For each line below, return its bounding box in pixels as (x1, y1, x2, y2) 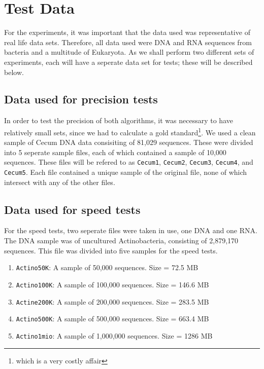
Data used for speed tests (4, 201, 141, 217)
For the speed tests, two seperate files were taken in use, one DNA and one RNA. (4, 225, 257, 236)
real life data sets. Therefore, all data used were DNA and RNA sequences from (4, 36, 252, 47)
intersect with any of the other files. (4, 176, 115, 187)
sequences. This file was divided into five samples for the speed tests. (4, 245, 218, 255)
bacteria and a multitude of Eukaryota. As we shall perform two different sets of (4, 47, 254, 57)
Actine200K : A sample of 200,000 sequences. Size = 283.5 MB (16, 296, 209, 307)
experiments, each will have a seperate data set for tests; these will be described (4, 56, 253, 67)
